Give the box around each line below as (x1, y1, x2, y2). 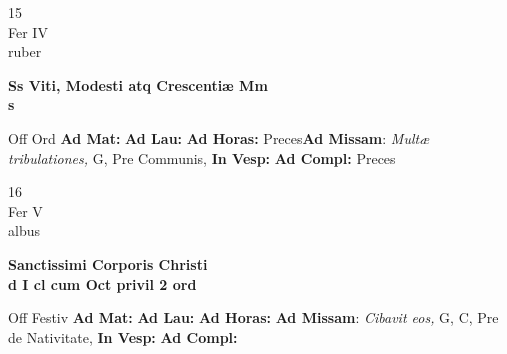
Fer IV (8, 21, 48, 42)
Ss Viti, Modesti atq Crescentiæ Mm (8, 74, 268, 95)
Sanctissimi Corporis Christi (8, 253, 208, 274)
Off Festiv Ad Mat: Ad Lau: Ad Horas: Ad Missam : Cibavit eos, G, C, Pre (8, 307, 499, 328)
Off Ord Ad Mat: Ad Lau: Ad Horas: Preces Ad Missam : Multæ (8, 127, 430, 148)
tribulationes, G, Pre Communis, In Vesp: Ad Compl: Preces (8, 147, 396, 168)
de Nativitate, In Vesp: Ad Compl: (8, 326, 238, 347)
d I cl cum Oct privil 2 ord (8, 273, 197, 294)
